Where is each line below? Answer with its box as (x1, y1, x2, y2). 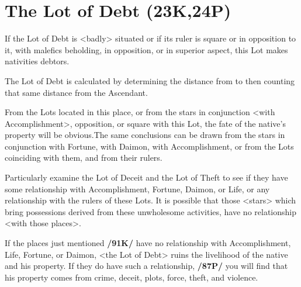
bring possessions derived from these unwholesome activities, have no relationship (5, 205, 296, 217)
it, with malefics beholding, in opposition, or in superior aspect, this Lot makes (5, 43, 288, 56)
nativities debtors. (5, 55, 70, 67)
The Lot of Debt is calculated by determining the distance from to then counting (5, 74, 295, 87)
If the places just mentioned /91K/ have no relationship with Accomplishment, (5, 237, 291, 249)
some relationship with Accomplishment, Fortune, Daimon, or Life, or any (5, 182, 270, 195)
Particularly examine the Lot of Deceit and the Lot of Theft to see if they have (5, 171, 288, 184)
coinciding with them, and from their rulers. (5, 151, 162, 164)
